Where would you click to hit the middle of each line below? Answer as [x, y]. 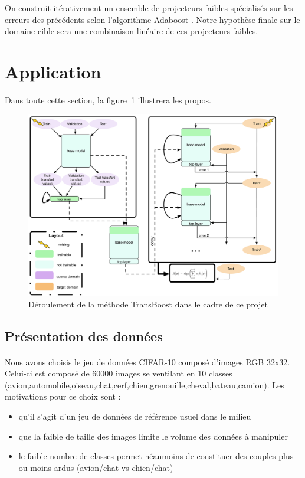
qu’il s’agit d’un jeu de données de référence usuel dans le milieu [135, 416]
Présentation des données [84, 335]
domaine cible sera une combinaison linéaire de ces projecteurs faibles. [132, 31]
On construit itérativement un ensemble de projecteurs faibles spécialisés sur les [149, 8]
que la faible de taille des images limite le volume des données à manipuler [153, 436]
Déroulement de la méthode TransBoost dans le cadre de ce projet [148, 304]
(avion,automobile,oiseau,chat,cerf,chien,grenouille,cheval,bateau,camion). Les [145, 384]
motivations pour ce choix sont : [63, 396]
